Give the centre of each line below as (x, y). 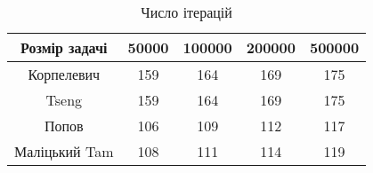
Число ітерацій (186, 12)
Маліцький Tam (64, 151)
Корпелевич (64, 74)
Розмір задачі (64, 47)
